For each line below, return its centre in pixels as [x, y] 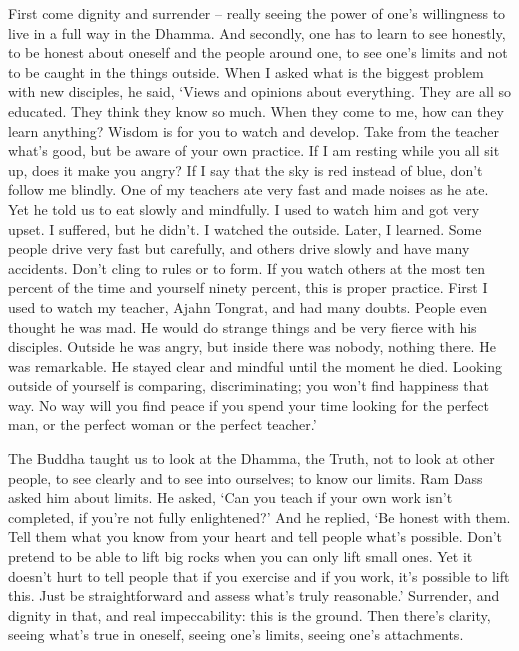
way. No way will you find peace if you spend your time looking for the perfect [248, 404]
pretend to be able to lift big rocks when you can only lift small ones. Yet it [240, 556]
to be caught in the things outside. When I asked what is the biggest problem [246, 71]
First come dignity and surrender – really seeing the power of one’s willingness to [257, 13]
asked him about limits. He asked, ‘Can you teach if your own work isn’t [230, 497]
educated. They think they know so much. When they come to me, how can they [256, 110]
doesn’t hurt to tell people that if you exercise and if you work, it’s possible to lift [259, 575]
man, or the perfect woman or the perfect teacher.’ [162, 424]
